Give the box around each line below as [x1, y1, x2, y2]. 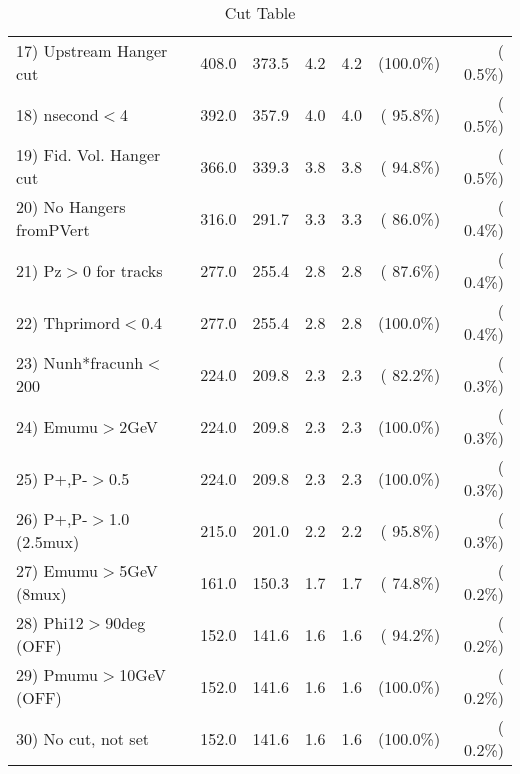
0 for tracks [82, 258, 163, 282]
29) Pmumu [16, 663, 99, 686]
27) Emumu [16, 559, 99, 582]
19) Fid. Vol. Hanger [16, 143, 161, 166]
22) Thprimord [16, 310, 121, 334]
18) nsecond [16, 102, 99, 126]
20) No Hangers [16, 195, 126, 218]
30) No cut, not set [16, 726, 149, 750]
